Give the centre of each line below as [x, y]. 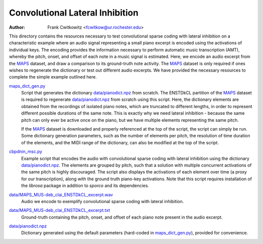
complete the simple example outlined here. [53, 77]
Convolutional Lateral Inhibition [74, 13]
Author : [17, 27]
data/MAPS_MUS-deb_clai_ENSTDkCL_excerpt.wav [61, 194]
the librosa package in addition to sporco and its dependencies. [85, 186]
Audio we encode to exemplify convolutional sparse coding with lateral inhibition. [103, 201]
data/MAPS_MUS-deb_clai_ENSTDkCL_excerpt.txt [60, 210]
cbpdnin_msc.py [26, 151]
